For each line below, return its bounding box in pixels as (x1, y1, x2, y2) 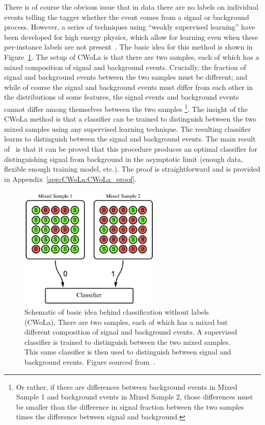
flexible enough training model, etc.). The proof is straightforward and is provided (4, 163, 260, 174)
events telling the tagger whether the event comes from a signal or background (4, 11, 249, 22)
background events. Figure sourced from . (24, 356, 155, 367)
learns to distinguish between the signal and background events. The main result (4, 133, 256, 144)
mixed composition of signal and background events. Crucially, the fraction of (4, 61, 246, 72)
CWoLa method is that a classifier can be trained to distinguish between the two (4, 113, 256, 124)
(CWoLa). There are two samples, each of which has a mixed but (24, 316, 228, 327)
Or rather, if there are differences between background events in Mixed (16, 381, 237, 392)
